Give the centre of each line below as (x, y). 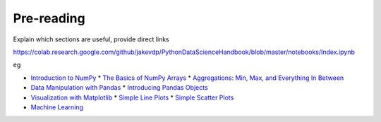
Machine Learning (57, 107)
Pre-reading (49, 18)
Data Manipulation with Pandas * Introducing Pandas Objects (119, 88)
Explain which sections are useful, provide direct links (91, 39)
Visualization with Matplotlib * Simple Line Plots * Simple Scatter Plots (132, 97)
